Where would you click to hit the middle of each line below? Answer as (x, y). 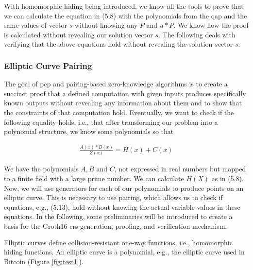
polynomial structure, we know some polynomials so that (89, 131)
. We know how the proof (211, 25)
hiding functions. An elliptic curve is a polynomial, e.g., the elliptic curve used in (124, 252)
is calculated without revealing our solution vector (78, 34)
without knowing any (106, 25)
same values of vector (36, 25)
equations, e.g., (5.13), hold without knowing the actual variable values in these (122, 207)
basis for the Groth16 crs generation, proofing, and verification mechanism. (116, 226)
